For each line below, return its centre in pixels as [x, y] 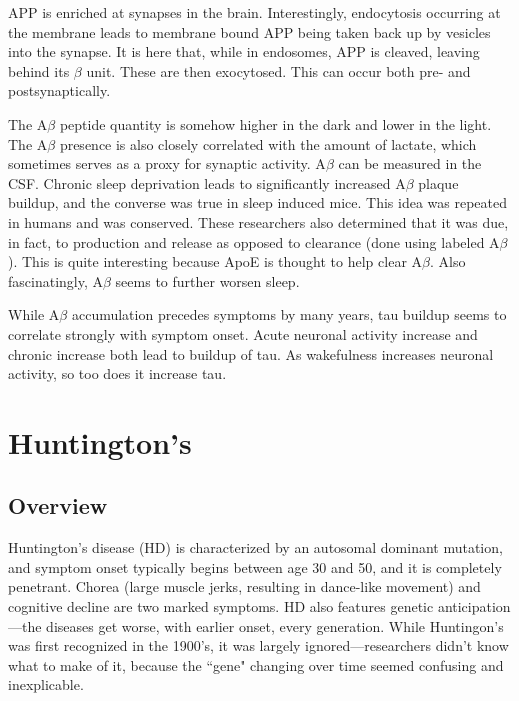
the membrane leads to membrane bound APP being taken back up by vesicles [249, 31]
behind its [39, 70]
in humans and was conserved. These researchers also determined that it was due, [258, 221]
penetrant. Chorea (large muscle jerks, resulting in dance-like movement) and [244, 586]
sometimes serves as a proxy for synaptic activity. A [167, 163]
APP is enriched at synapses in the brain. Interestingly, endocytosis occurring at [254, 12]
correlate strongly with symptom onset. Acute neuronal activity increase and [243, 333]
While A [34, 314]
